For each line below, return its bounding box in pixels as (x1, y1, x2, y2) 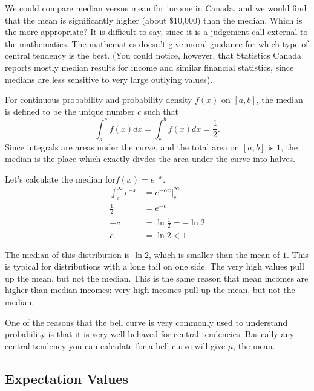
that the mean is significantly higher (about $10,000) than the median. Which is (5, 13, 303, 26)
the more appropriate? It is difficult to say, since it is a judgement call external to (5, 25, 308, 38)
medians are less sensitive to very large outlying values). (5, 73, 213, 85)
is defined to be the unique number (5, 105, 135, 117)
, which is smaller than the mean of (148, 248, 280, 260)
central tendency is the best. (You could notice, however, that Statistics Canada (5, 49, 301, 62)
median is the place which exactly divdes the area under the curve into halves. (5, 152, 295, 165)
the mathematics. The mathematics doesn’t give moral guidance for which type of (5, 37, 309, 50)
